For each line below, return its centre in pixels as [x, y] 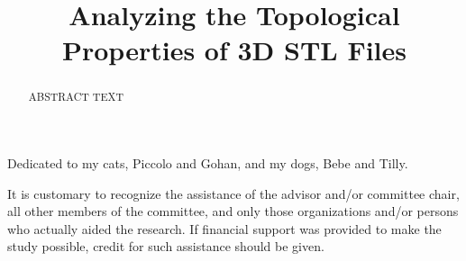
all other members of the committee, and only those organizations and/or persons [233, 211]
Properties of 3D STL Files [234, 50]
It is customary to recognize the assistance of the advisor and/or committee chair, [233, 193]
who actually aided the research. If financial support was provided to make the [224, 228]
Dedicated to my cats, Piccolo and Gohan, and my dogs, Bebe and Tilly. [208, 163]
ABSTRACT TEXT [76, 97]
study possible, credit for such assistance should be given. [166, 246]
